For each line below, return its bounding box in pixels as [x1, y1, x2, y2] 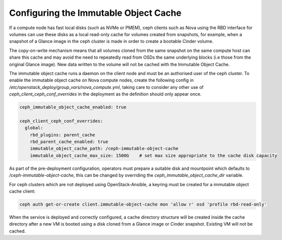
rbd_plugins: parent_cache [30, 132, 96, 138]
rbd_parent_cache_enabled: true [30, 139, 109, 144]
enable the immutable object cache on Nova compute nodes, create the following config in [9, 77, 194, 83]
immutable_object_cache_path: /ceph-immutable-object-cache [30, 146, 179, 152]
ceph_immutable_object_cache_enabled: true [19, 104, 127, 110]
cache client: [9, 188, 36, 194]
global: [25, 125, 43, 131]
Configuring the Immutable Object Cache [9, 7, 182, 18]
